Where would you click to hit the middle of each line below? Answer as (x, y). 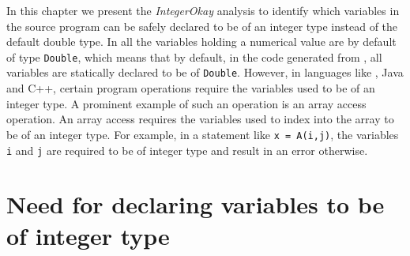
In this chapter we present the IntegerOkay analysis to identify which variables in (203, 10)
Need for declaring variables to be (196, 204)
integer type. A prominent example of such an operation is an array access (186, 103)
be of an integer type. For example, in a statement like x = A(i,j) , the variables (203, 134)
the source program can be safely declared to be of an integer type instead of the (202, 26)
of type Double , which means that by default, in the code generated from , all (194, 56)
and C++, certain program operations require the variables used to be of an (191, 88)
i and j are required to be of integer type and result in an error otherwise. (187, 150)
